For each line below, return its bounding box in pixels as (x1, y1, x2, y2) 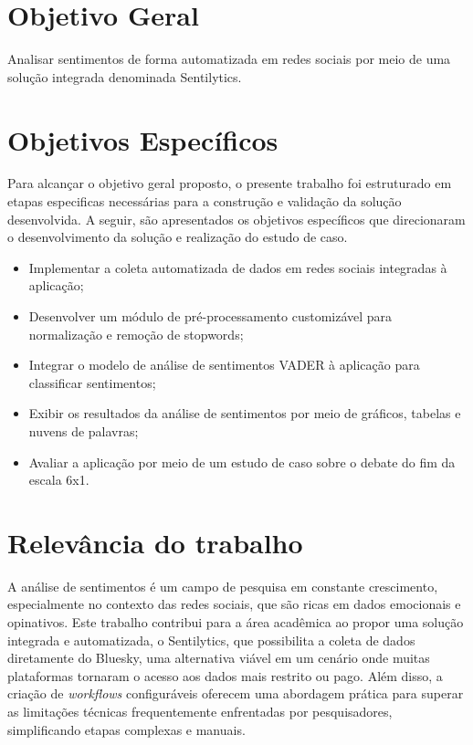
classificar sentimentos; (28, 372, 156, 392)
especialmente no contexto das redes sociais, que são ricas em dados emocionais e (7, 594, 461, 614)
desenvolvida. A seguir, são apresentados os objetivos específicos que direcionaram (7, 209, 466, 228)
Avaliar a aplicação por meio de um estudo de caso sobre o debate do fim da (28, 452, 456, 471)
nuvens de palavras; (28, 421, 139, 440)
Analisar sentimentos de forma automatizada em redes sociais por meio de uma (7, 49, 451, 68)
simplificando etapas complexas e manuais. (7, 719, 246, 739)
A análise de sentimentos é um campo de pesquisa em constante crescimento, (7, 576, 438, 595)
